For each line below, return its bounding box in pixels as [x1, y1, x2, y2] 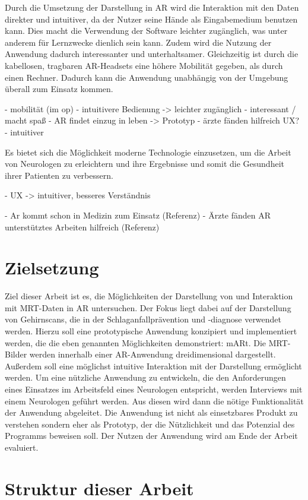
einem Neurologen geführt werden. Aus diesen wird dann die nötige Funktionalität [5, 394, 304, 407]
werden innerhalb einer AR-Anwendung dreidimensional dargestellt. [29, 348, 276, 360]
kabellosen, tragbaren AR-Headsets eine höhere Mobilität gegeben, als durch [5, 59, 283, 71]
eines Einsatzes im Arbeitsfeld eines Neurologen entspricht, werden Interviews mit [5, 382, 303, 395]
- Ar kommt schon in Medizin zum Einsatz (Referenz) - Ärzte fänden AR [5, 208, 271, 221]
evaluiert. [5, 441, 39, 453]
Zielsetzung [5, 255, 99, 280]
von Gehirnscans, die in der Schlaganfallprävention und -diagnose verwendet [5, 313, 282, 325]
